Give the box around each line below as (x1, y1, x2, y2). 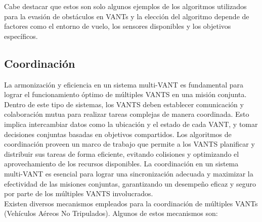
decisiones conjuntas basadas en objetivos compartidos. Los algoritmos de (4, 128, 232, 139)
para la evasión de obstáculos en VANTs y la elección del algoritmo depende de (4, 11, 249, 21)
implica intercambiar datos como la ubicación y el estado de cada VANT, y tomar (4, 118, 258, 129)
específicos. (4, 30, 38, 41)
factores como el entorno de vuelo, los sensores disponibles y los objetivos (4, 21, 231, 31)
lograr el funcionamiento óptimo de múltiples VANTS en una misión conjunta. (4, 89, 247, 100)
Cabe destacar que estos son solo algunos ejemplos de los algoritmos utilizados (4, 1, 247, 11)
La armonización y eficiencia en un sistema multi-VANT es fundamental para (4, 79, 243, 90)
